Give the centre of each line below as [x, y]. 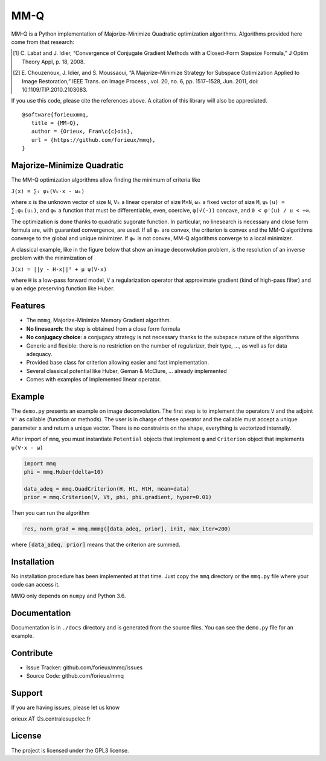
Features [28, 306]
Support [27, 693]
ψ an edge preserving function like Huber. [63, 288]
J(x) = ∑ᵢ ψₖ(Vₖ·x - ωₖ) [48, 191]
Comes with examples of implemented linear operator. [94, 380]
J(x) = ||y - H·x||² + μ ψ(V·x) [59, 269]
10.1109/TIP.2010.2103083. [55, 89]
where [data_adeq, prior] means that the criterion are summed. [96, 545]
